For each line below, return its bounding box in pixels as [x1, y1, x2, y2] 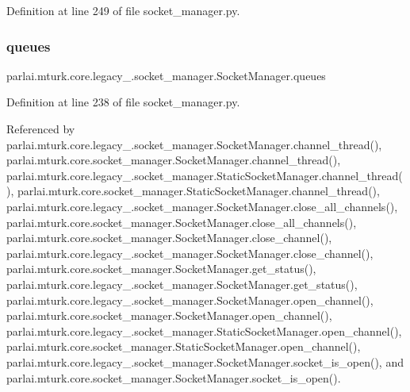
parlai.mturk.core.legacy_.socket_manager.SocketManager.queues [6, 67, 326, 83]
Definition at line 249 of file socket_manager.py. [6, 2, 240, 18]
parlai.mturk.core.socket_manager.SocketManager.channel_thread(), [6, 152, 341, 168]
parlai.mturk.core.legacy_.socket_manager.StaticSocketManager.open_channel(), [6, 322, 402, 339]
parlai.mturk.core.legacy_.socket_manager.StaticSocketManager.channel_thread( [6, 167, 403, 183]
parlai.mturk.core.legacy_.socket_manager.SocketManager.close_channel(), [6, 244, 374, 261]
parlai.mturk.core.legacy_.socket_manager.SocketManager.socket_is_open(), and [6, 353, 404, 370]
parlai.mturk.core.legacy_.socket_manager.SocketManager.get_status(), [6, 275, 358, 292]
